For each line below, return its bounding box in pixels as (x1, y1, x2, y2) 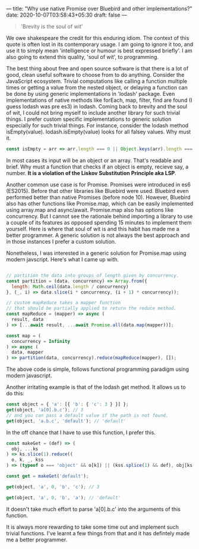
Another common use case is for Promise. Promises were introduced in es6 (6, 181, 191, 188)
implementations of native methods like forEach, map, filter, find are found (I (6, 96, 192, 104)
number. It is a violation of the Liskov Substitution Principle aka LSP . (6, 169, 176, 176)
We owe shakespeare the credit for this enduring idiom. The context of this (6, 35, 189, 41)
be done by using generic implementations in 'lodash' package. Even (6, 91, 175, 97)
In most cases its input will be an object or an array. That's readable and (6, 157, 182, 164)
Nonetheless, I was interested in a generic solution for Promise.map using (6, 249, 187, 257)
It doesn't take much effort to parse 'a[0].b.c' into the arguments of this (6, 506, 181, 513)
